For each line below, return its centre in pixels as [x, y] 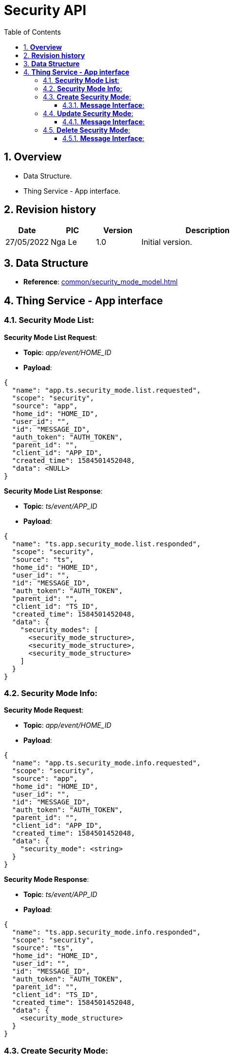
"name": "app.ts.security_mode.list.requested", [106, 390]
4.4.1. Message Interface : [104, 121]
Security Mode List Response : [53, 491]
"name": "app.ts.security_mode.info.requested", [106, 763]
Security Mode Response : [46, 879]
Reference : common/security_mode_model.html [101, 282]
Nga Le [64, 242]
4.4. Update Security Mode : [88, 113]
